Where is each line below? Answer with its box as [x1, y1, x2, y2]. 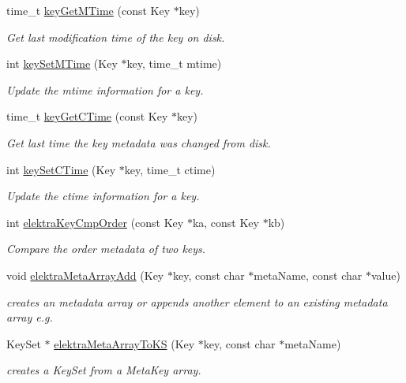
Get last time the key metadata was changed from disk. [6, 134, 271, 151]
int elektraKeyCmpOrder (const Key [6, 214, 184, 230]
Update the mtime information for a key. [6, 81, 204, 98]
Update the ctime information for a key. [6, 188, 200, 204]
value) [370, 266, 400, 283]
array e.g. [6, 309, 53, 325]
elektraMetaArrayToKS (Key [54, 335, 195, 351]
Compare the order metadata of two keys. [6, 240, 206, 257]
